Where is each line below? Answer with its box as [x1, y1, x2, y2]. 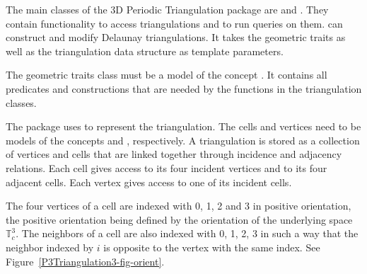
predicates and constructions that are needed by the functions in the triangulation [6, 81, 362, 96]
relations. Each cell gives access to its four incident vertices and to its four [6, 160, 327, 175]
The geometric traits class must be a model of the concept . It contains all [6, 67, 327, 82]
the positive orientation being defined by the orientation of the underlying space [6, 212, 353, 227]
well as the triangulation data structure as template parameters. [6, 43, 284, 58]
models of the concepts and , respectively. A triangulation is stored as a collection [6, 132, 360, 147]
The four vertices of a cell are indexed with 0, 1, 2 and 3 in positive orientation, [6, 198, 351, 213]
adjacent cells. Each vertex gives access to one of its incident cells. [6, 174, 292, 189]
